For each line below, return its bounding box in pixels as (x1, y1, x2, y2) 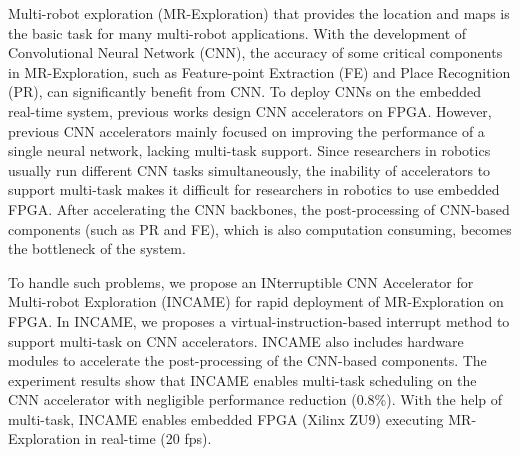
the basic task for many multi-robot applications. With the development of (8, 22, 467, 43)
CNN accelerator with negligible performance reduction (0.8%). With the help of (8, 389, 503, 410)
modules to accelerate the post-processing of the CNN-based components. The (8, 350, 487, 371)
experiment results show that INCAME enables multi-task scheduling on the (8, 369, 477, 390)
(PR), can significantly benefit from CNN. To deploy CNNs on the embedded (8, 81, 482, 102)
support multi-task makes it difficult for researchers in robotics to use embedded (8, 179, 500, 200)
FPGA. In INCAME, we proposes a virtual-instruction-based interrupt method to (8, 310, 510, 331)
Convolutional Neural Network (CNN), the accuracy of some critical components (8, 42, 503, 63)
